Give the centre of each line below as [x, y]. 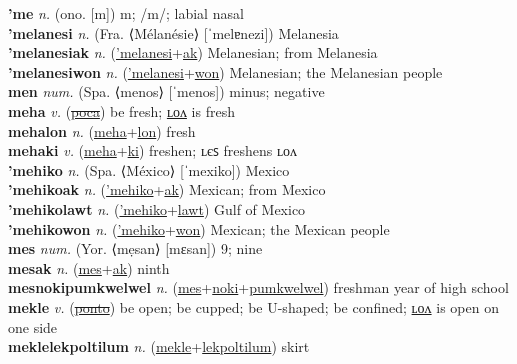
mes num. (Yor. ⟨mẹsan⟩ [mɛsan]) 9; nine [135, 248]
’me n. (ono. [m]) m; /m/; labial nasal [126, 13]
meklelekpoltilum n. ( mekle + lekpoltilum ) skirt [159, 346]
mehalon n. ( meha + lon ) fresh [102, 130]
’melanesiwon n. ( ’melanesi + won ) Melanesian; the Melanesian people [225, 71]
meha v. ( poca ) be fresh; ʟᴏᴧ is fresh [121, 110]
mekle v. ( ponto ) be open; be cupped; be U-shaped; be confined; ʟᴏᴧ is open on [253, 306]
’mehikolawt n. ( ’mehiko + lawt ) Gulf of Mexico [157, 208]
